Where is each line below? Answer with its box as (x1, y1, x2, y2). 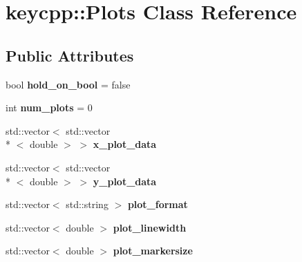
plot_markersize (113, 243, 193, 258)
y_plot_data (93, 174, 157, 188)
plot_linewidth (113, 220, 187, 234)
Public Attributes (6, 44, 134, 66)
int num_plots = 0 (6, 100, 93, 115)
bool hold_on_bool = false (6, 77, 131, 91)
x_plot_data (93, 137, 157, 151)
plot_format (127, 197, 188, 212)
